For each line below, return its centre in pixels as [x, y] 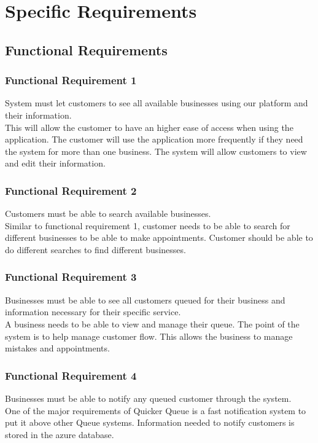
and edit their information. [55, 163]
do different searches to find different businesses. [95, 249]
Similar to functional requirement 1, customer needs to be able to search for [148, 225]
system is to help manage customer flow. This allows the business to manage [149, 336]
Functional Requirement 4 [71, 375]
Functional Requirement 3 [71, 277]
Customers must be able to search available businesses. [108, 214]
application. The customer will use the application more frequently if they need [154, 139]
